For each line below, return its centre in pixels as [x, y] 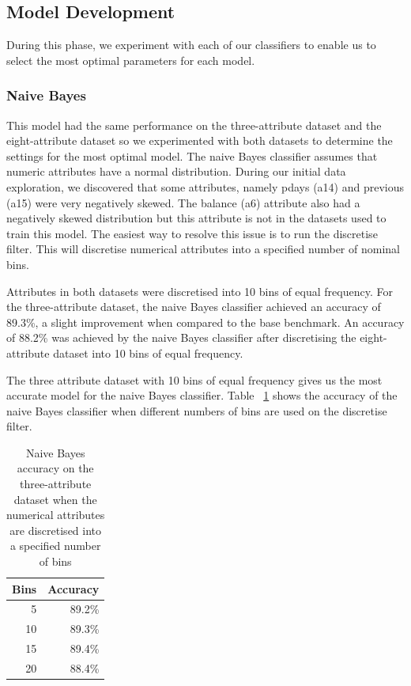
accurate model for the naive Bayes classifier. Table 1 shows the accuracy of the [202, 395]
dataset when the [55, 499]
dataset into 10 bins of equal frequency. [148, 352]
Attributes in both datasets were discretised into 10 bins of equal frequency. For [200, 291]
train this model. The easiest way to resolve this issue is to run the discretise [192, 233]
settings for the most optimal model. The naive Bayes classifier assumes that [192, 155]
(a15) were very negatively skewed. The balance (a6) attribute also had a [183, 202]
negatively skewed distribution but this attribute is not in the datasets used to [196, 218]
